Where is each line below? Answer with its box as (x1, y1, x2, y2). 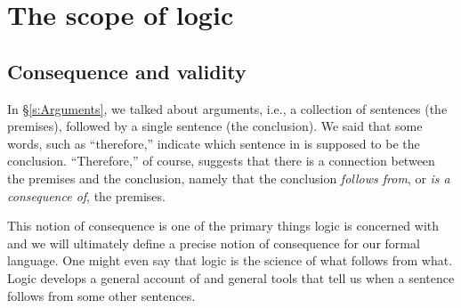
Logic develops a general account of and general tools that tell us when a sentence (7, 268, 455, 287)
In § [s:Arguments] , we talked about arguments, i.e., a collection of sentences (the (7, 99, 448, 118)
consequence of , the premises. (7, 186, 166, 205)
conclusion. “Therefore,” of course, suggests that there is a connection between (7, 151, 435, 170)
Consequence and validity (7, 57, 247, 85)
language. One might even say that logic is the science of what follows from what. (7, 251, 453, 270)
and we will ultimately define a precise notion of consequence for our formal (7, 233, 420, 252)
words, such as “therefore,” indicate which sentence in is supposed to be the (7, 134, 420, 152)
